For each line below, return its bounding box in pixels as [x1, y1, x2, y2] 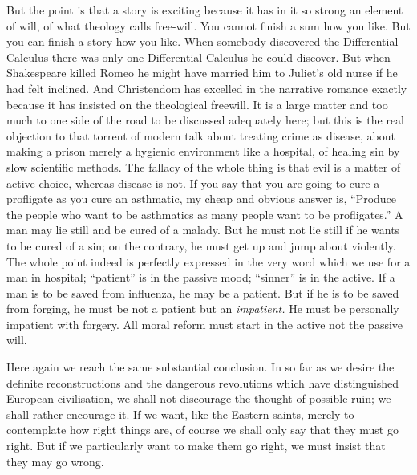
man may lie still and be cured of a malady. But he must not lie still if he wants [6, 221, 400, 238]
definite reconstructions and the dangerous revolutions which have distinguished [6, 374, 399, 391]
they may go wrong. [6, 453, 104, 469]
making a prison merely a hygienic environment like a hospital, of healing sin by [6, 143, 400, 160]
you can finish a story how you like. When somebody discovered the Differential [6, 33, 399, 50]
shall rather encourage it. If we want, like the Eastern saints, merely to [6, 405, 354, 422]
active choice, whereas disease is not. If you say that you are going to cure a [6, 174, 380, 191]
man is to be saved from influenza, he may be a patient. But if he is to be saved [6, 284, 399, 301]
